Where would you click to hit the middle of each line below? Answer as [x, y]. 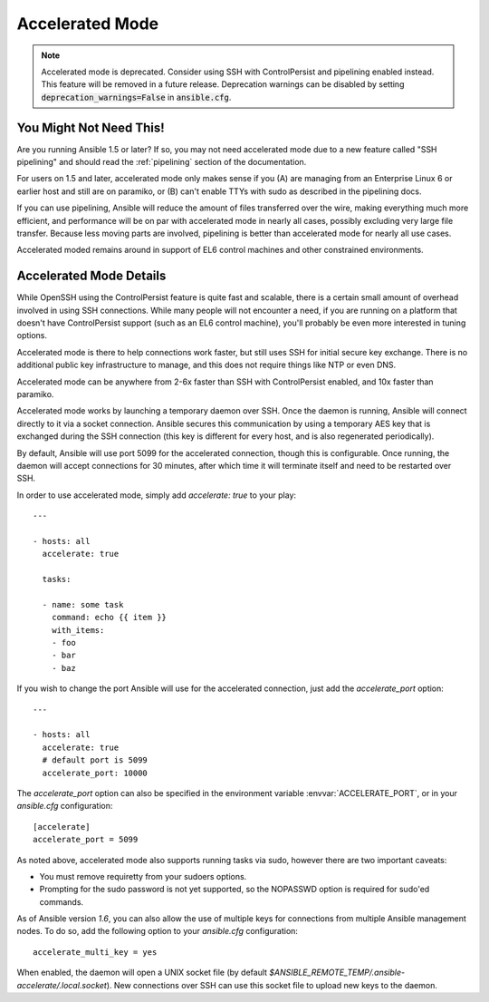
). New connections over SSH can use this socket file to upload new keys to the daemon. [272, 985]
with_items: [78, 630]
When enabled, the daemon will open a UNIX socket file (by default [142, 973]
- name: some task [83, 604]
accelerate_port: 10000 [95, 773]
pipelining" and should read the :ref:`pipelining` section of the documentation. [162, 162]
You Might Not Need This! [91, 127]
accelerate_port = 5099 [86, 840]
